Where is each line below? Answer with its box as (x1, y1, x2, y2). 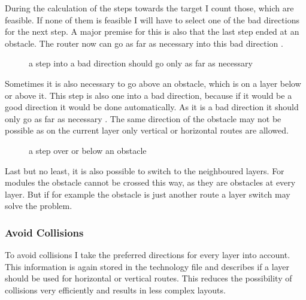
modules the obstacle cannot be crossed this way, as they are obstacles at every (5, 176, 296, 189)
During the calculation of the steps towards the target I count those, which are (5, 2, 294, 14)
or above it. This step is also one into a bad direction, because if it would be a (5, 89, 292, 101)
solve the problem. (5, 199, 72, 212)
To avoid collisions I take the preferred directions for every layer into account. (5, 249, 290, 261)
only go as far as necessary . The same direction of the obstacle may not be (5, 112, 281, 125)
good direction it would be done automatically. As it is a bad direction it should (5, 101, 299, 113)
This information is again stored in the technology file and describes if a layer (5, 260, 289, 272)
